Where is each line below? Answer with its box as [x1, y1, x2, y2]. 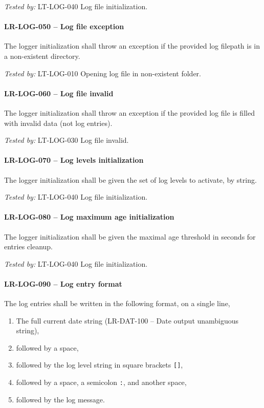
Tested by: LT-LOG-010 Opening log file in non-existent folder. [4, 68, 201, 78]
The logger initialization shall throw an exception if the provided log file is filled [4, 107, 255, 118]
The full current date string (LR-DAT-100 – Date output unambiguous [16, 315, 239, 326]
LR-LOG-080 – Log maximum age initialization [4, 211, 174, 222]
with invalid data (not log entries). [4, 117, 113, 128]
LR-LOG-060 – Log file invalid [4, 88, 114, 98]
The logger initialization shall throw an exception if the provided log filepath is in [4, 40, 260, 51]
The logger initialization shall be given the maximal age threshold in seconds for [4, 231, 256, 242]
